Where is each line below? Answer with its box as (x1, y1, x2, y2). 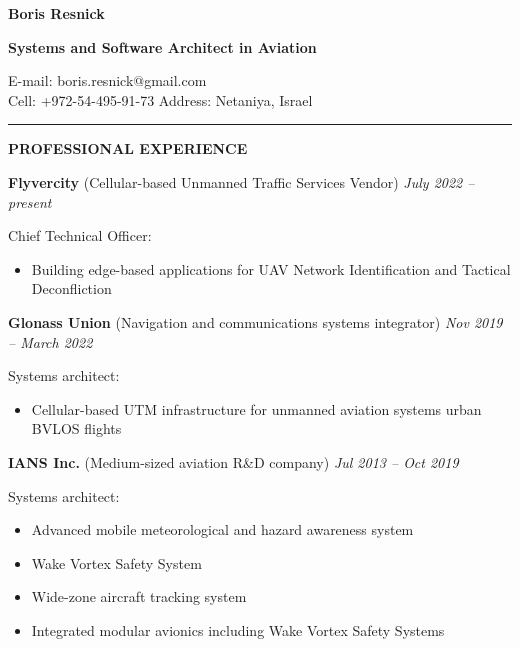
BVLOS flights (31, 418, 122, 439)
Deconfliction (31, 278, 112, 299)
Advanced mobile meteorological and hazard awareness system (31, 519, 414, 540)
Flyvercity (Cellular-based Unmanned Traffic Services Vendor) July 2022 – (8, 171, 475, 192)
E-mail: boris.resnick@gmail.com (8, 70, 207, 91)
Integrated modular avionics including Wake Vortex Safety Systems (31, 619, 445, 640)
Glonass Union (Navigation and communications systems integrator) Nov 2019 (8, 311, 503, 332)
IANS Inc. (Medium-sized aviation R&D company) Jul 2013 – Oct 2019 (8, 451, 459, 472)
